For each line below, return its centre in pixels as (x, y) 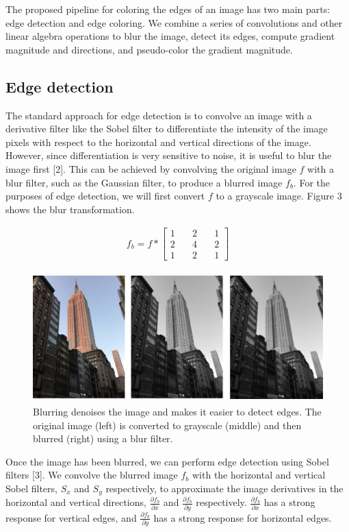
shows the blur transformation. (70, 209)
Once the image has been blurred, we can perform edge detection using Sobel (167, 461)
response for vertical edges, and (71, 517)
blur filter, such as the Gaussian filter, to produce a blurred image (144, 182)
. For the (311, 182)
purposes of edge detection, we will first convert (105, 196)
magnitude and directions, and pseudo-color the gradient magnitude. (149, 49)
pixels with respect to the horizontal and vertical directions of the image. (158, 142)
